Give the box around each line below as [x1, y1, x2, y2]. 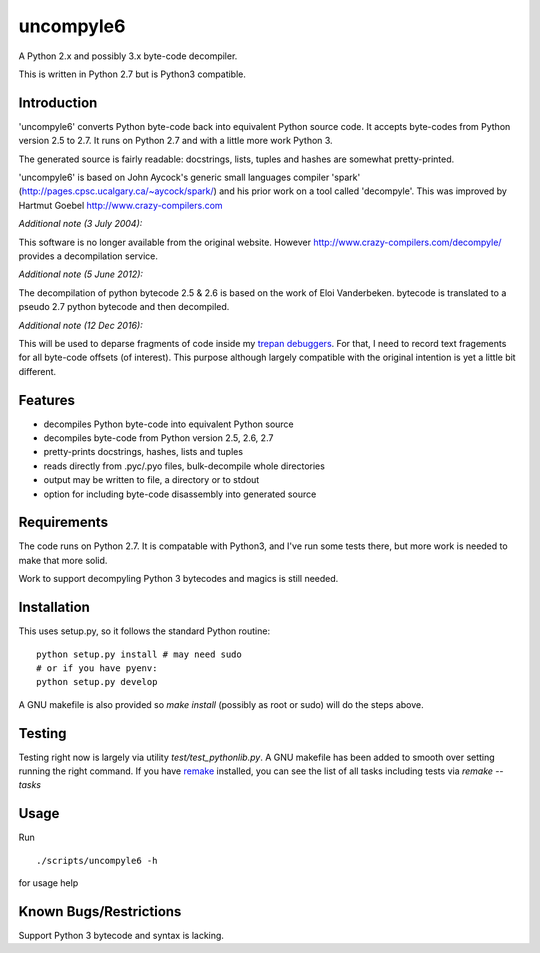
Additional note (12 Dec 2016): [18, 319, 144, 331]
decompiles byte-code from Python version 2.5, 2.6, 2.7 [43, 432, 274, 444]
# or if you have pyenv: [36, 662, 158, 674]
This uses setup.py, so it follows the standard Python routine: [18, 625, 270, 637]
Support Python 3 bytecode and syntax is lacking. [18, 930, 225, 941]
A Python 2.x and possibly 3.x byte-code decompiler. [18, 50, 238, 62]
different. [18, 365, 57, 377]
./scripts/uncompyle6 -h [36, 855, 158, 866]
